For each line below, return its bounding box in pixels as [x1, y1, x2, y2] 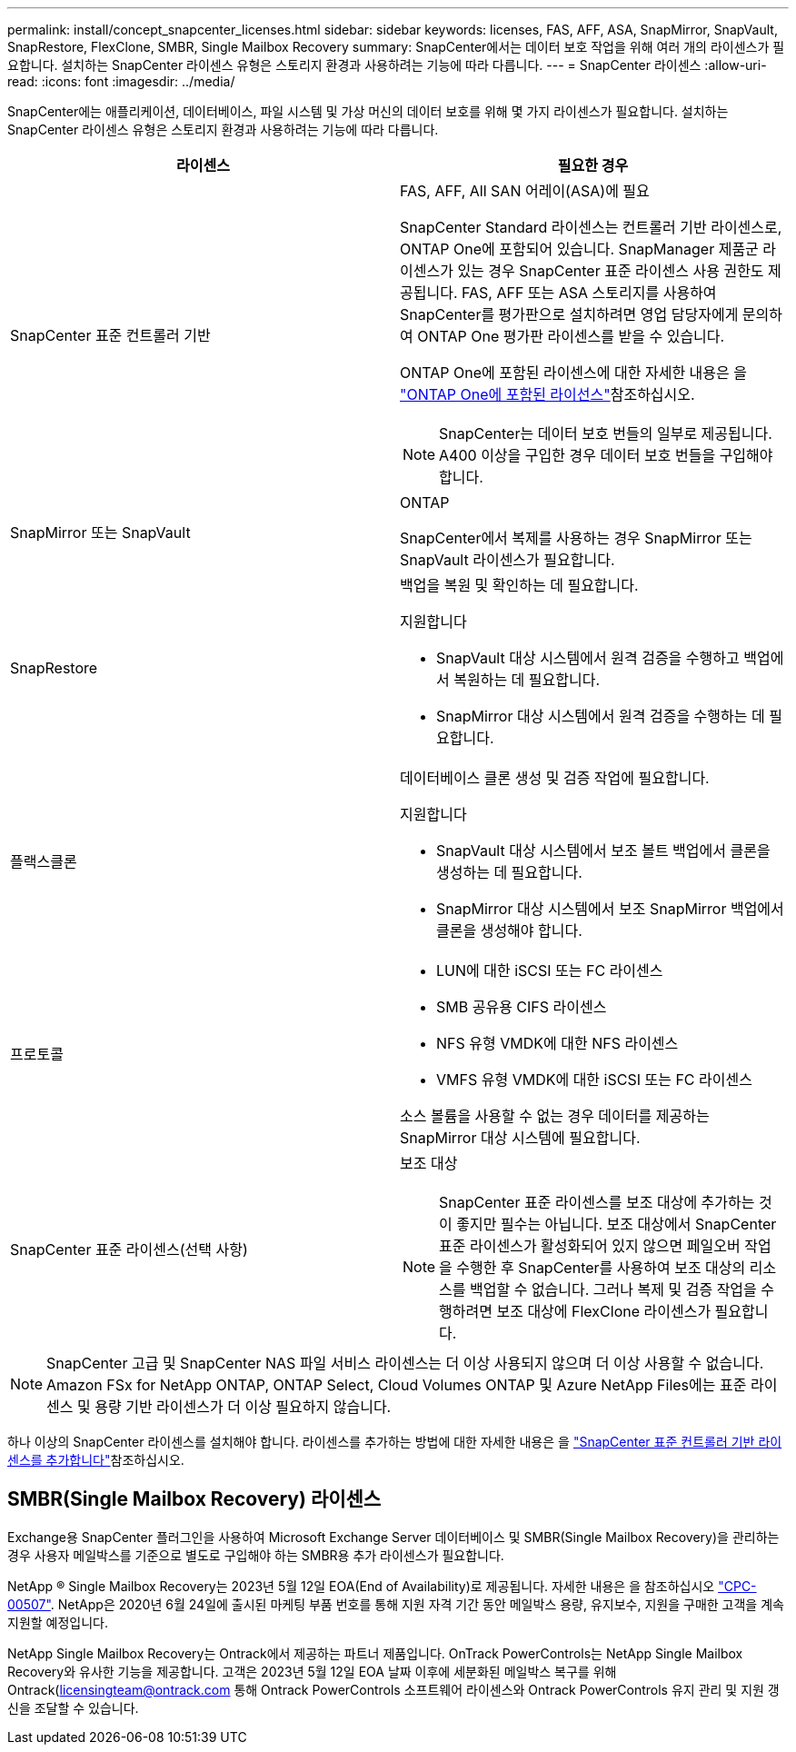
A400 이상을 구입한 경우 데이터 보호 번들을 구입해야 [439, 446, 773, 464]
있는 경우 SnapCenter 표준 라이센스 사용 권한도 [457, 262, 764, 280]
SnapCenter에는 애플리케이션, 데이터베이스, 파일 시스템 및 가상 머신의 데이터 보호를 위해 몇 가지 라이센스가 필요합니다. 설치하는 [7, 104, 729, 119]
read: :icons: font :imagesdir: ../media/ [7, 74, 235, 89]
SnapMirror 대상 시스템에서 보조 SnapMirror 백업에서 [436, 900, 784, 918]
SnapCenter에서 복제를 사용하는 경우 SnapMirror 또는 [400, 529, 752, 547]
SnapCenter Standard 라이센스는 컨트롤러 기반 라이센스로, [400, 218, 782, 236]
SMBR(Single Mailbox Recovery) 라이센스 [7, 1488, 382, 1511]
